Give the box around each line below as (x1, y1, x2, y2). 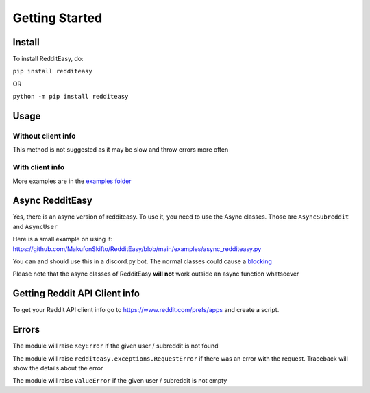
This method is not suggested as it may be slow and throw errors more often (12, 145, 229, 154)
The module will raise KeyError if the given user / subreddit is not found (12, 342, 219, 350)
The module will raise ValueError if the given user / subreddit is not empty (12, 377, 227, 385)
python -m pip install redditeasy (12, 93, 129, 101)
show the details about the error (12, 364, 103, 372)
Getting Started (12, 10, 103, 25)
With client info (12, 163, 65, 172)
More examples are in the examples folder (12, 177, 132, 185)
